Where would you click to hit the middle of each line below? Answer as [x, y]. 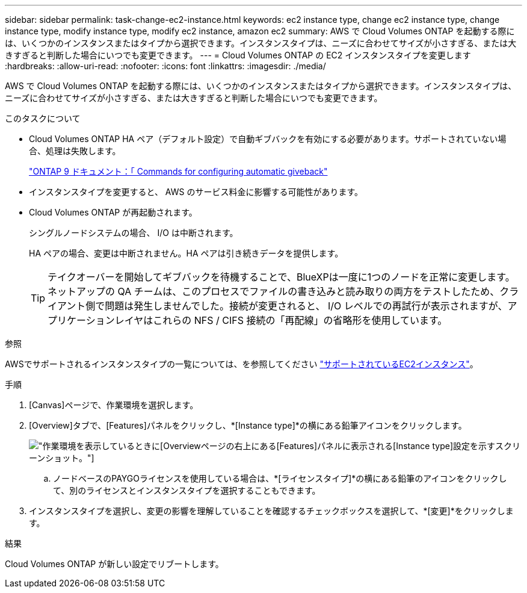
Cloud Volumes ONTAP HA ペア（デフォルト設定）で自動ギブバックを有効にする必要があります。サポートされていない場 [268, 139]
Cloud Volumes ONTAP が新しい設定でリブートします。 [114, 564]
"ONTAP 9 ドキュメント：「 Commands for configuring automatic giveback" [178, 171]
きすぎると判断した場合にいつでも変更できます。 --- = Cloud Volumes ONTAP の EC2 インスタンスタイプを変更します [238, 55]
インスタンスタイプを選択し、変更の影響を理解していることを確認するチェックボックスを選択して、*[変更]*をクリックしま [271, 511]
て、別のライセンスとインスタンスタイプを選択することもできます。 [187, 490]
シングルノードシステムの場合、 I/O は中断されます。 [134, 233]
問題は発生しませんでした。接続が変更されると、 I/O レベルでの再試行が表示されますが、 [306, 306]
